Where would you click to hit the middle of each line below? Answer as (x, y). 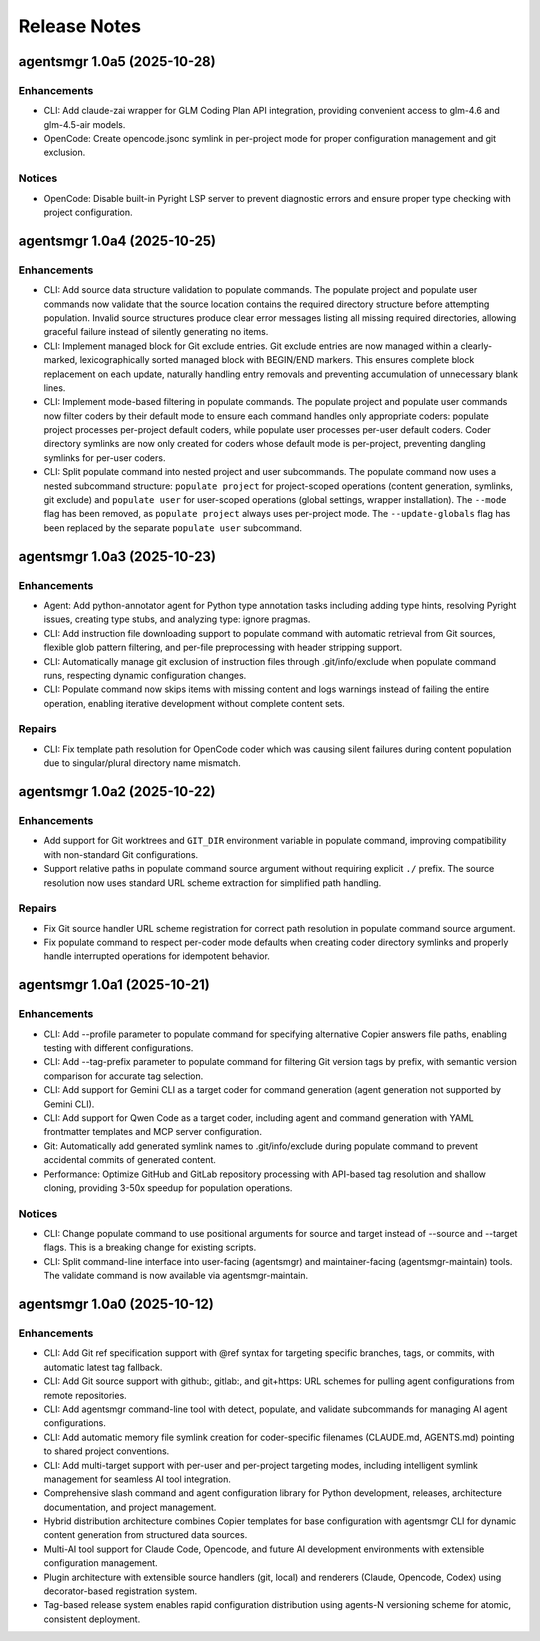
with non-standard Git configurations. (121, 854)
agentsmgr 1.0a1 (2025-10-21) (114, 985)
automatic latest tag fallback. (103, 1367)
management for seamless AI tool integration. (137, 1479)
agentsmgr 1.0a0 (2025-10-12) (116, 1304)
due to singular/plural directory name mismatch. (142, 763)
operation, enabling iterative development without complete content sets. (194, 703)
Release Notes (80, 26)
